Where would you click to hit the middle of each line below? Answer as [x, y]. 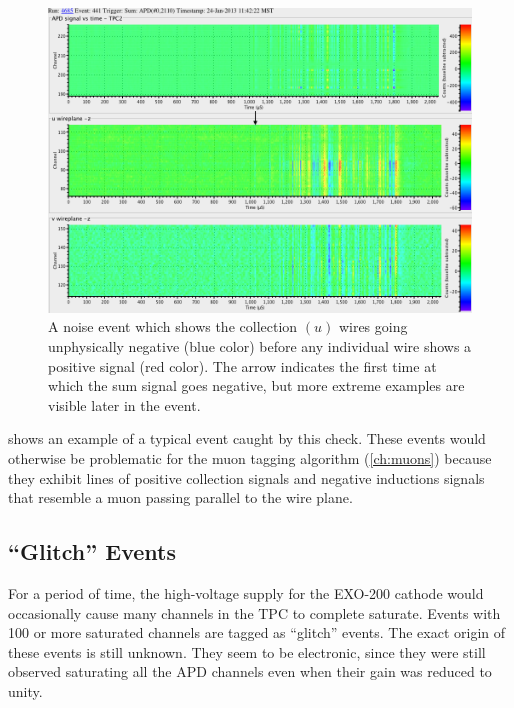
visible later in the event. [124, 404]
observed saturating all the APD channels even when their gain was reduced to [250, 671]
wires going [373, 326]
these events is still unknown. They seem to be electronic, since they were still [247, 651]
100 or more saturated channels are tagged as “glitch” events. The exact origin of [257, 632]
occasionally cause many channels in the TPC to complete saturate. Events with [254, 612]
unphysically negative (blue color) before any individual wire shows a [260, 345]
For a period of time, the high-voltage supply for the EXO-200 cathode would [246, 592]
